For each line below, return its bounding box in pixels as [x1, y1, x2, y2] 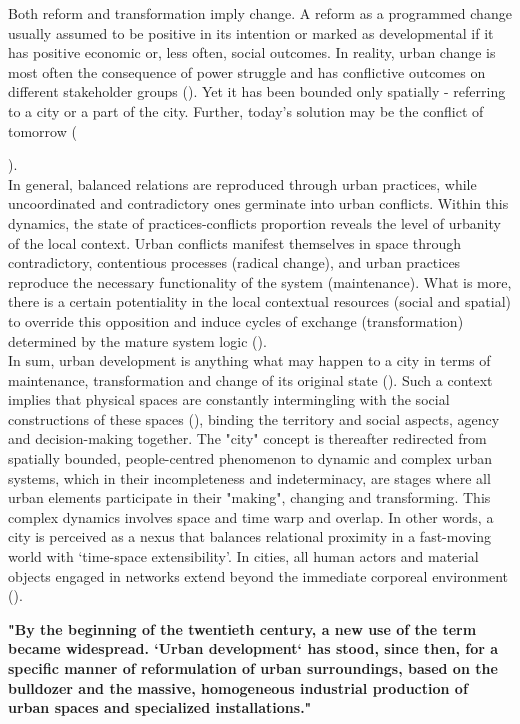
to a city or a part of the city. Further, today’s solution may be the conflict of [8, 100, 484, 121]
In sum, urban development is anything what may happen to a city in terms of [8, 350, 491, 371]
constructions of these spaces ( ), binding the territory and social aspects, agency [8, 408, 500, 429]
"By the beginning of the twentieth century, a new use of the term [8, 618, 477, 639]
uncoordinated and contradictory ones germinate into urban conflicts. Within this [8, 193, 509, 214]
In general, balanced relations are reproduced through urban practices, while [8, 173, 477, 194]
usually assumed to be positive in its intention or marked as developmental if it [8, 22, 494, 43]
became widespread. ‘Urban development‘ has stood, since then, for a [8, 638, 499, 659]
